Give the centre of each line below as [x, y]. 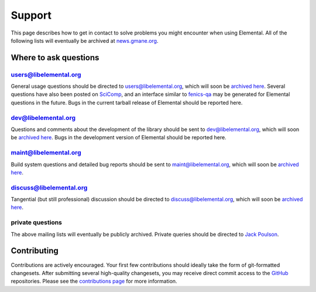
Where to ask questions [55, 58]
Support [31, 15]
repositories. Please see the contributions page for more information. [94, 281]
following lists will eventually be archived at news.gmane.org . [85, 40]
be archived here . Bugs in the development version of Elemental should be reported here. [118, 138]
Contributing [35, 251]
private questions [37, 222]
